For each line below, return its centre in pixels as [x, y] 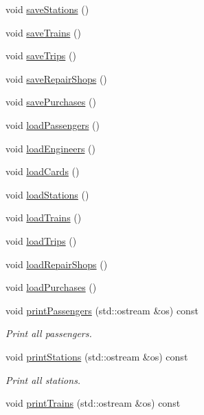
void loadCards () [43, 171]
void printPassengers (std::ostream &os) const [102, 310]
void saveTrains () [43, 32]
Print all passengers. [49, 333]
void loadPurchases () [51, 287]
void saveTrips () [41, 55]
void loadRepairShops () [57, 264]
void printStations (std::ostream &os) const [97, 356]
